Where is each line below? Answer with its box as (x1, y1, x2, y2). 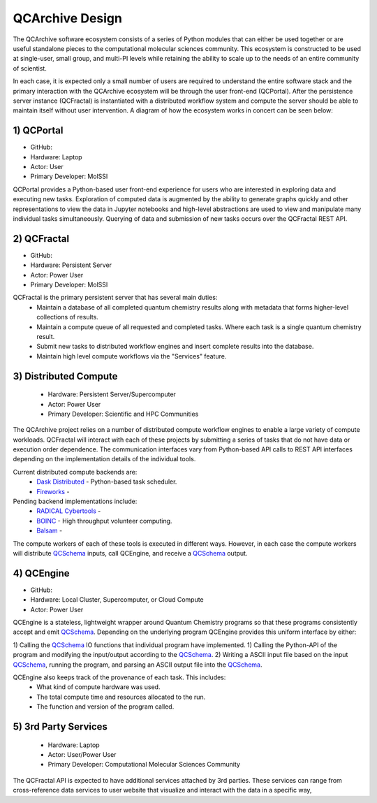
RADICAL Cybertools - (36, 507, 101, 515)
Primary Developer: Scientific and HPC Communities (47, 410, 199, 418)
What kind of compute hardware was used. (36, 683, 161, 691)
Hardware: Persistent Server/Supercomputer (47, 390, 176, 398)
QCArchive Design (13, 10, 122, 26)
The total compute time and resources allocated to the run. (36, 693, 206, 701)
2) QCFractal (13, 233, 70, 245)
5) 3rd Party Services (13, 721, 108, 733)
